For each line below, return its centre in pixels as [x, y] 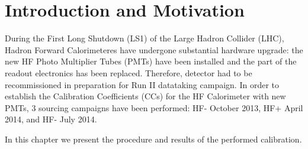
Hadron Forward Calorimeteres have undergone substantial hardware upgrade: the [154, 49]
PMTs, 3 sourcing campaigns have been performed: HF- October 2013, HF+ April [154, 107]
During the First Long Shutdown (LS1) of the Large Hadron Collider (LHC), [145, 38]
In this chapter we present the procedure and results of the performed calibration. [153, 139]
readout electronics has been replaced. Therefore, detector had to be [129, 72]
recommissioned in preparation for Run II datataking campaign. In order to [142, 84]
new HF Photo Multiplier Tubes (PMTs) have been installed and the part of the [151, 61]
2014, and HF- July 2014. [51, 119]
